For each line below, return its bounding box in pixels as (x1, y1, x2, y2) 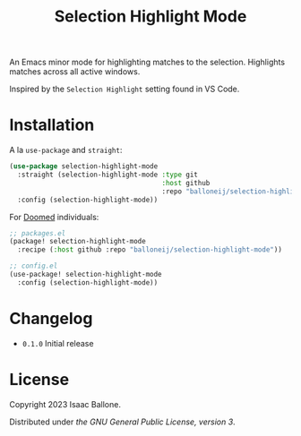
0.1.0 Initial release (21, 338, 94, 348)
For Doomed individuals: (9, 211, 99, 222)
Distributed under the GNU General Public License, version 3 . (9, 416, 236, 427)
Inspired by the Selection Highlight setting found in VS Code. (9, 83, 240, 95)
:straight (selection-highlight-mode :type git (17, 170, 199, 179)
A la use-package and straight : (9, 145, 123, 156)
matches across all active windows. (9, 66, 141, 77)
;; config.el (9, 261, 58, 270)
